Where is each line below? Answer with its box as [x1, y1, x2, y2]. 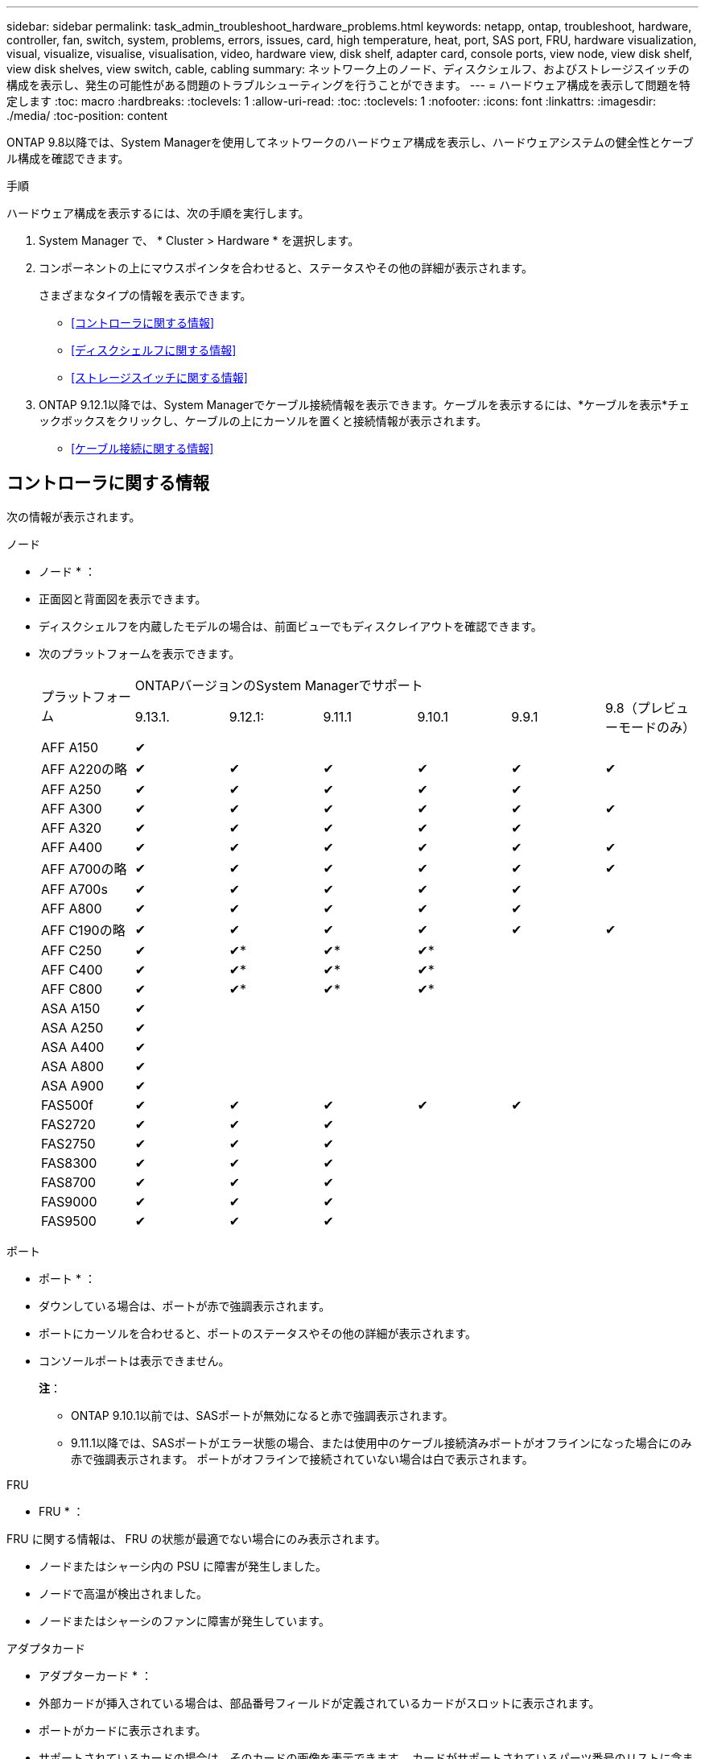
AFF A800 [41, 900, 102, 917]
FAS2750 [41, 1135, 96, 1152]
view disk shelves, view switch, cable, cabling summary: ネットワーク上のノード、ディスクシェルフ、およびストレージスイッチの [6, 62, 690, 76]
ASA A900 [41, 1077, 104, 1094]
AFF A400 [41, 838, 102, 855]
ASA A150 [41, 1000, 101, 1016]
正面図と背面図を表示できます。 [39, 591, 207, 606]
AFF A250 [41, 780, 101, 797]
